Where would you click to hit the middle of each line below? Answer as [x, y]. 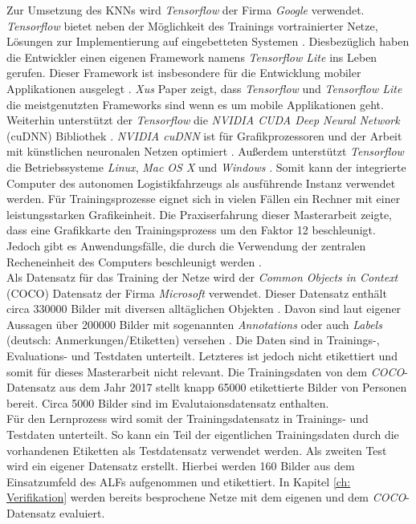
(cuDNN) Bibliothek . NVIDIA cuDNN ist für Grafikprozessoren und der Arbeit [204, 135]
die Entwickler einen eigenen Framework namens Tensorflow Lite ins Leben [192, 57]
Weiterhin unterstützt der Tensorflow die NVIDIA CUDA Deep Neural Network [203, 120]
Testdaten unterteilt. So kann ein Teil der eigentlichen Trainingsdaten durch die [203, 435]
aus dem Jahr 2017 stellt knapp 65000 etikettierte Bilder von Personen [233, 387]
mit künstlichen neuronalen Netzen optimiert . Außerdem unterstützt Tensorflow [205, 151]
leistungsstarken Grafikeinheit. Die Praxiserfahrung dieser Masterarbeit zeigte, [200, 214]
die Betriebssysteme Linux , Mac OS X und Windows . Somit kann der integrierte [206, 167]
